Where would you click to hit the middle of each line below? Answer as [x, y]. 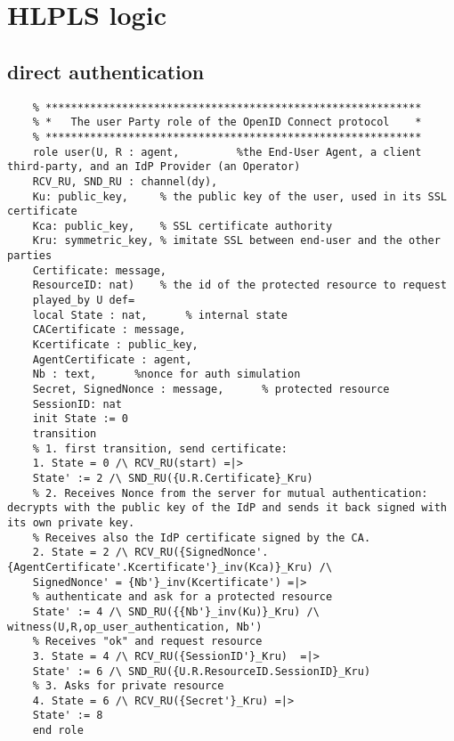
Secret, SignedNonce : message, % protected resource [211, 390]
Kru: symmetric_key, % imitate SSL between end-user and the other [236, 241]
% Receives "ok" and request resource [147, 642]
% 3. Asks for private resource [128, 686]
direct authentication [106, 71]
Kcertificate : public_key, [115, 345]
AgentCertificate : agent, [112, 359]
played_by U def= [84, 301]
